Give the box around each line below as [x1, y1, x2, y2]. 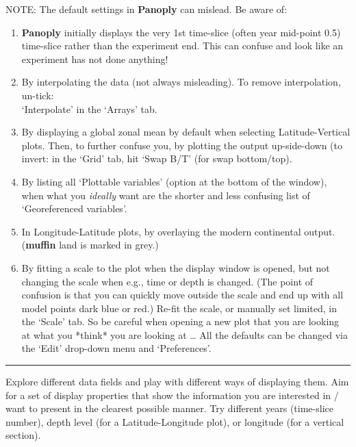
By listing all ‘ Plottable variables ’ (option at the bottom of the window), [21, 174, 327, 188]
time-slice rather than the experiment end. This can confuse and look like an [21, 38, 344, 53]
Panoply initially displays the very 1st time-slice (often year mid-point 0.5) [21, 25, 341, 39]
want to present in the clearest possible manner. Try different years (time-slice [5, 401, 333, 416]
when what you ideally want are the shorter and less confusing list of [21, 188, 310, 202]
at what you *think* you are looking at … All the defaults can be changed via [21, 327, 348, 342]
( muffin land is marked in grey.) [21, 238, 159, 252]
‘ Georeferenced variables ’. [21, 201, 127, 216]
